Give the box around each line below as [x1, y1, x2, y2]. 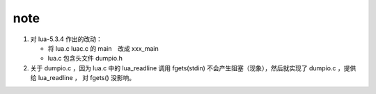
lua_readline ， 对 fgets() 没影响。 [38, 74, 136, 82]
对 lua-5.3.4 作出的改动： [30, 35, 102, 43]
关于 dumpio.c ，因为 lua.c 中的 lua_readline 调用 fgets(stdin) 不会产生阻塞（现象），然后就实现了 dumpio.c [30, 63, 337, 72]
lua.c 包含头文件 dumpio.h [47, 54, 123, 63]
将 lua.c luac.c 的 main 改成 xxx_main [47, 44, 159, 52]
